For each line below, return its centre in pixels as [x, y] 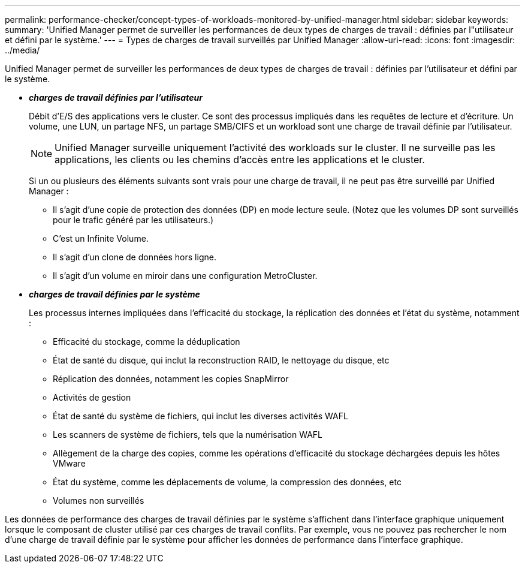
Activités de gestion [92, 397]
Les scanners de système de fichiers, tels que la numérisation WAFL [188, 435]
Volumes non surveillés [99, 501]
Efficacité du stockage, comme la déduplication [147, 342]
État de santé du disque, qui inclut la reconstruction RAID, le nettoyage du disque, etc [221, 360]
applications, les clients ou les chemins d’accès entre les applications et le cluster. [240, 160]
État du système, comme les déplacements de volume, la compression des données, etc [227, 482]
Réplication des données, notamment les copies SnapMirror [171, 379]
